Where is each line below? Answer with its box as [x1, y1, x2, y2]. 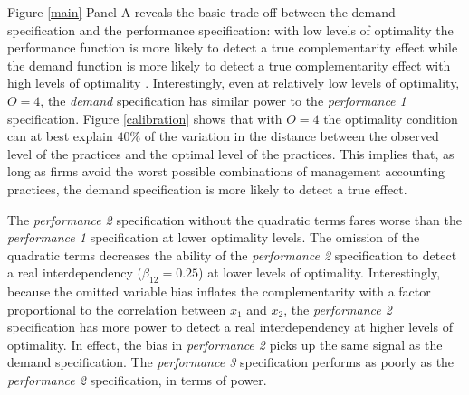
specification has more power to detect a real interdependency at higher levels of [7, 317, 453, 336]
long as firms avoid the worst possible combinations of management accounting [7, 162, 445, 181]
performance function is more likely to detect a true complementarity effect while [7, 38, 458, 57]
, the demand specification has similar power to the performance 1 [40, 90, 407, 109]
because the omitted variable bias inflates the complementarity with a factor [7, 282, 431, 301]
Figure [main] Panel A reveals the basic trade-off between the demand [7, 3, 396, 21]
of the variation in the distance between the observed [144, 127, 439, 146]
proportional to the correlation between [7, 299, 226, 318]
